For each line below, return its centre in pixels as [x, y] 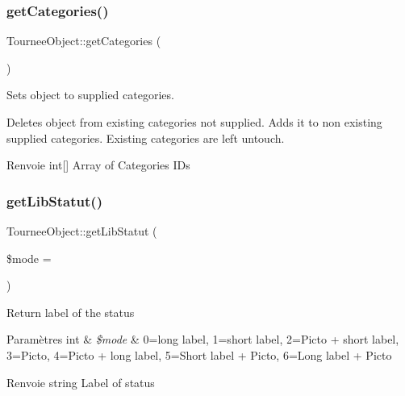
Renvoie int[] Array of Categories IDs [98, 165]
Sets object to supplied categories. [90, 95]
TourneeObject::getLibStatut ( [82, 231]
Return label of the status [71, 312]
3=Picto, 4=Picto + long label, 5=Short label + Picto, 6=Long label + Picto [199, 354]
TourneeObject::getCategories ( [84, 41]
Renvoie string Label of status [81, 382]
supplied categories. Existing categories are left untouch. [146, 138]
